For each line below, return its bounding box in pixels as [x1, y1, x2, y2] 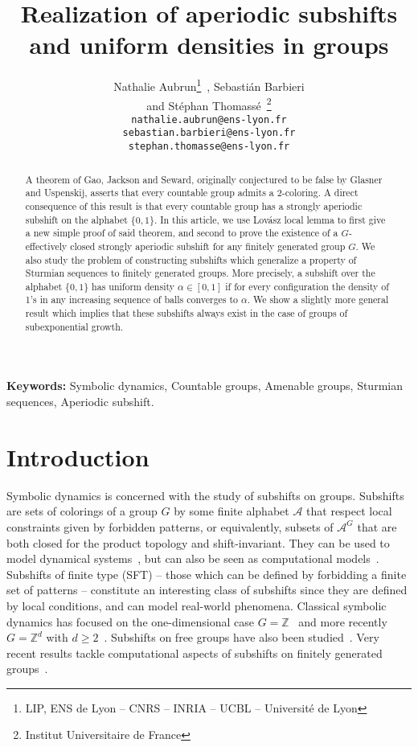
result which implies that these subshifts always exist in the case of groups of [25, 306, 348, 320]
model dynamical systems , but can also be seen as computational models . [6, 550, 379, 567]
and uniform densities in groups [29, 28, 389, 61]
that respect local [306, 503, 392, 519]
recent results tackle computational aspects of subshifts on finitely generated [6, 644, 383, 661]
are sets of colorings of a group [6, 503, 158, 519]
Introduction [6, 440, 150, 473]
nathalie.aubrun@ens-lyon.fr [131, 113, 287, 125]
